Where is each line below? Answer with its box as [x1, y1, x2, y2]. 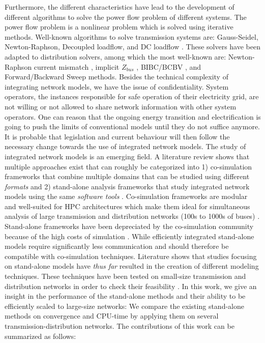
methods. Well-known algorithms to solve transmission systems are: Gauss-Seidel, [5, 31, 258, 42]
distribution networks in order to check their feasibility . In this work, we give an [5, 280, 257, 291]
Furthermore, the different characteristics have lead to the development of [5, 2, 234, 12]
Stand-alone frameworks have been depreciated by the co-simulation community [5, 221, 254, 232]
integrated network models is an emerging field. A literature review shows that [5, 151, 250, 161]
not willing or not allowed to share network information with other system [5, 101, 237, 111]
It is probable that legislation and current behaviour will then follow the [5, 131, 230, 141]
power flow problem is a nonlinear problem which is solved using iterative [5, 21, 233, 32]
